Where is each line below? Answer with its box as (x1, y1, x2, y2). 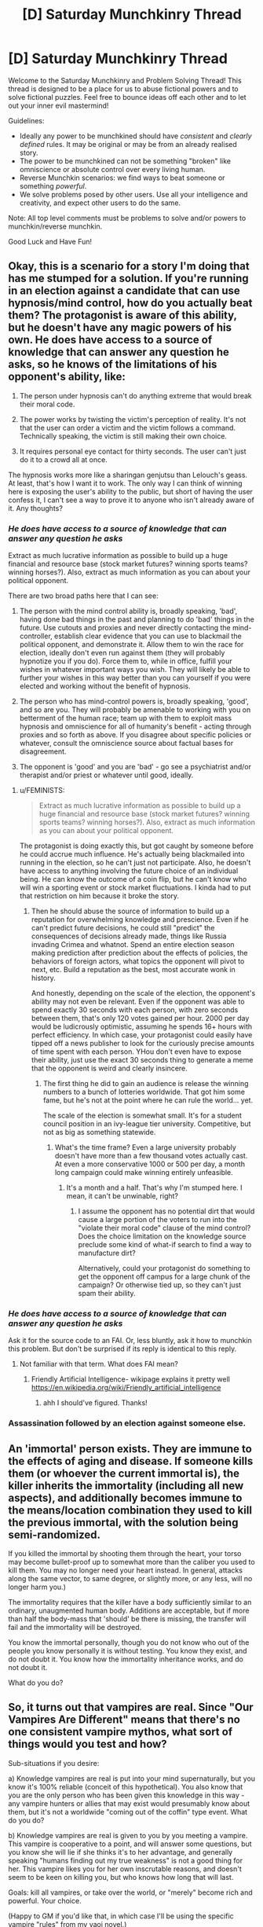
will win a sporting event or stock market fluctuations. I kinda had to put (19, 883, 251, 893)
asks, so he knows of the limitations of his (8, 358, 217, 371)
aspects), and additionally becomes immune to (8, 1491, 243, 1504)
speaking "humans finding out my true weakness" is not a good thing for (8, 1855, 243, 1865)
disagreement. (19, 747, 67, 756)
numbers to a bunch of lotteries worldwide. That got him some (42, 1087, 246, 1097)
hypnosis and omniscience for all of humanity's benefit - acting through (19, 721, 252, 732)
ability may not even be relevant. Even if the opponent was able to (31, 997, 245, 1007)
